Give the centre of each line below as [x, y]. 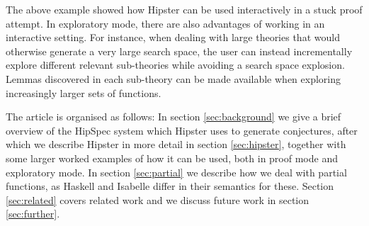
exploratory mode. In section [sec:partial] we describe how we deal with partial [176, 172]
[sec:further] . [33, 214]
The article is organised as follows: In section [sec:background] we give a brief [174, 117]
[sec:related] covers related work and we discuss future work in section [158, 199]
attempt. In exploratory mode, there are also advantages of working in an [165, 23]
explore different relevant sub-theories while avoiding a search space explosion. [175, 65]
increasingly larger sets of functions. [84, 92]
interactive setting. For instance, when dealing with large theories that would [173, 37]
